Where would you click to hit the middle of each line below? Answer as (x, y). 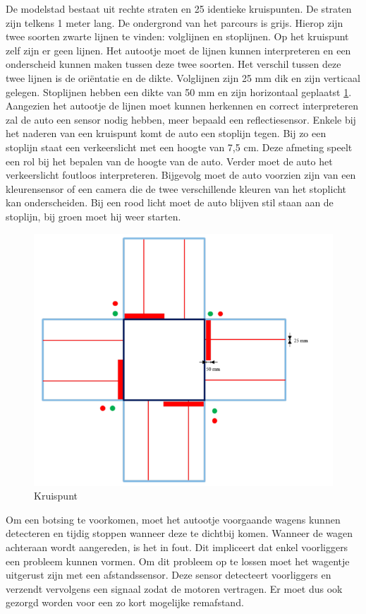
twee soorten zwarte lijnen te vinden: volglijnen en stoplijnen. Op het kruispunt (177, 36)
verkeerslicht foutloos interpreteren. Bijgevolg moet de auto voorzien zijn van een (181, 175)
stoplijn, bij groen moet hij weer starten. (93, 216)
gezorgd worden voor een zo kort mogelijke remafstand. (125, 602)
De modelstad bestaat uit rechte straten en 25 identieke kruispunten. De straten (179, 8)
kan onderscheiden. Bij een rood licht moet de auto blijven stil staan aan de (170, 202)
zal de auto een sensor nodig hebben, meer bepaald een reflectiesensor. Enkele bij (181, 119)
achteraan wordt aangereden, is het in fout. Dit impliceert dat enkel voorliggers (177, 547)
